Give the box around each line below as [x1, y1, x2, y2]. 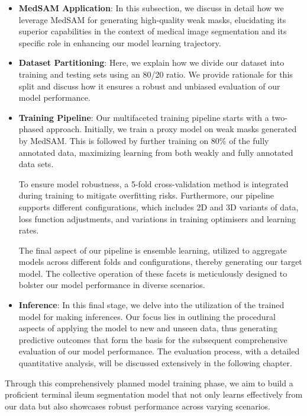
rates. [18, 224, 39, 236]
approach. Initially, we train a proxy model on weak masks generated [46, 123, 297, 135]
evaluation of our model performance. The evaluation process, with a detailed [18, 345, 300, 357]
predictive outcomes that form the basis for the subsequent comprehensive [18, 333, 287, 345]
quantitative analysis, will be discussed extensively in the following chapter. [18, 357, 292, 369]
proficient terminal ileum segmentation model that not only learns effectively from [5, 388, 303, 401]
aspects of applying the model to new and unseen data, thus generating [18, 322, 277, 334]
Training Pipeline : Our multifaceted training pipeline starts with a [18, 111, 269, 123]
